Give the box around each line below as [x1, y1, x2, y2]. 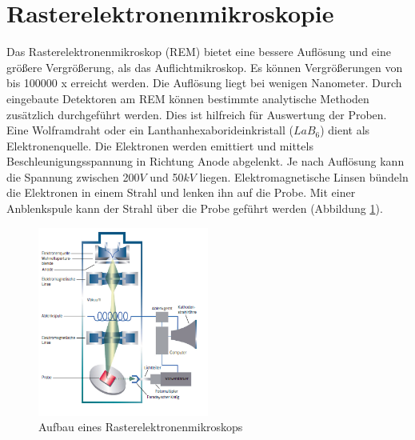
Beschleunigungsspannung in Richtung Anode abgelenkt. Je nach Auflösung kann [6, 153, 405, 170]
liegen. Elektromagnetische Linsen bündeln [199, 168, 409, 185]
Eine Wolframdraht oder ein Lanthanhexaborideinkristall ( [6, 122, 293, 138]
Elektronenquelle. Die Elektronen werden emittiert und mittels [6, 137, 313, 154]
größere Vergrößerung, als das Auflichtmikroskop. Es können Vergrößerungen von [6, 58, 403, 75]
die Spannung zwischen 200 [6, 168, 140, 185]
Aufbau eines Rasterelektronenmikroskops [38, 418, 243, 435]
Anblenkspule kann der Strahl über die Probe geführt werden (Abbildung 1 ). [6, 200, 383, 217]
